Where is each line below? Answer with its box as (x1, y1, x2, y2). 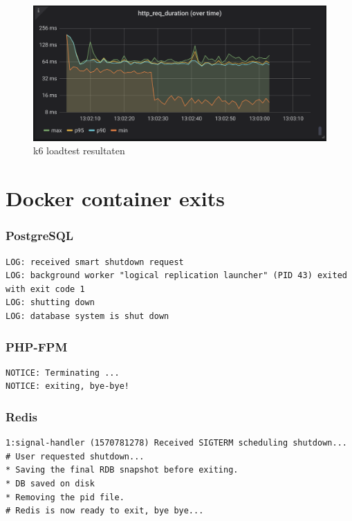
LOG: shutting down (6, 298, 95, 308)
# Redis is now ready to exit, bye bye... (6, 506, 204, 516)
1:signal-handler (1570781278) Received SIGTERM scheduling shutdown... (6, 438, 347, 448)
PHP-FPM (6, 338, 68, 355)
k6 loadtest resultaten (33, 143, 125, 158)
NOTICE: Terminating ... (6, 367, 120, 378)
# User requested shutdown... (6, 451, 145, 461)
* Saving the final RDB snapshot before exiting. (6, 465, 239, 475)
